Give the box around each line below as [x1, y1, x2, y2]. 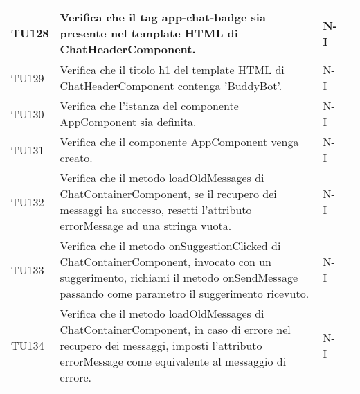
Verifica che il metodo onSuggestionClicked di [60, 238, 281, 253]
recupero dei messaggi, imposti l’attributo [60, 337, 262, 353]
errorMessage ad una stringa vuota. [60, 217, 232, 233]
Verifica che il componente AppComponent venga [60, 134, 299, 150]
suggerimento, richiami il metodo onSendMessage [60, 269, 298, 285]
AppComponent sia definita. [60, 114, 197, 129]
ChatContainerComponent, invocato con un [60, 253, 271, 269]
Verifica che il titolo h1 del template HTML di [60, 62, 285, 78]
